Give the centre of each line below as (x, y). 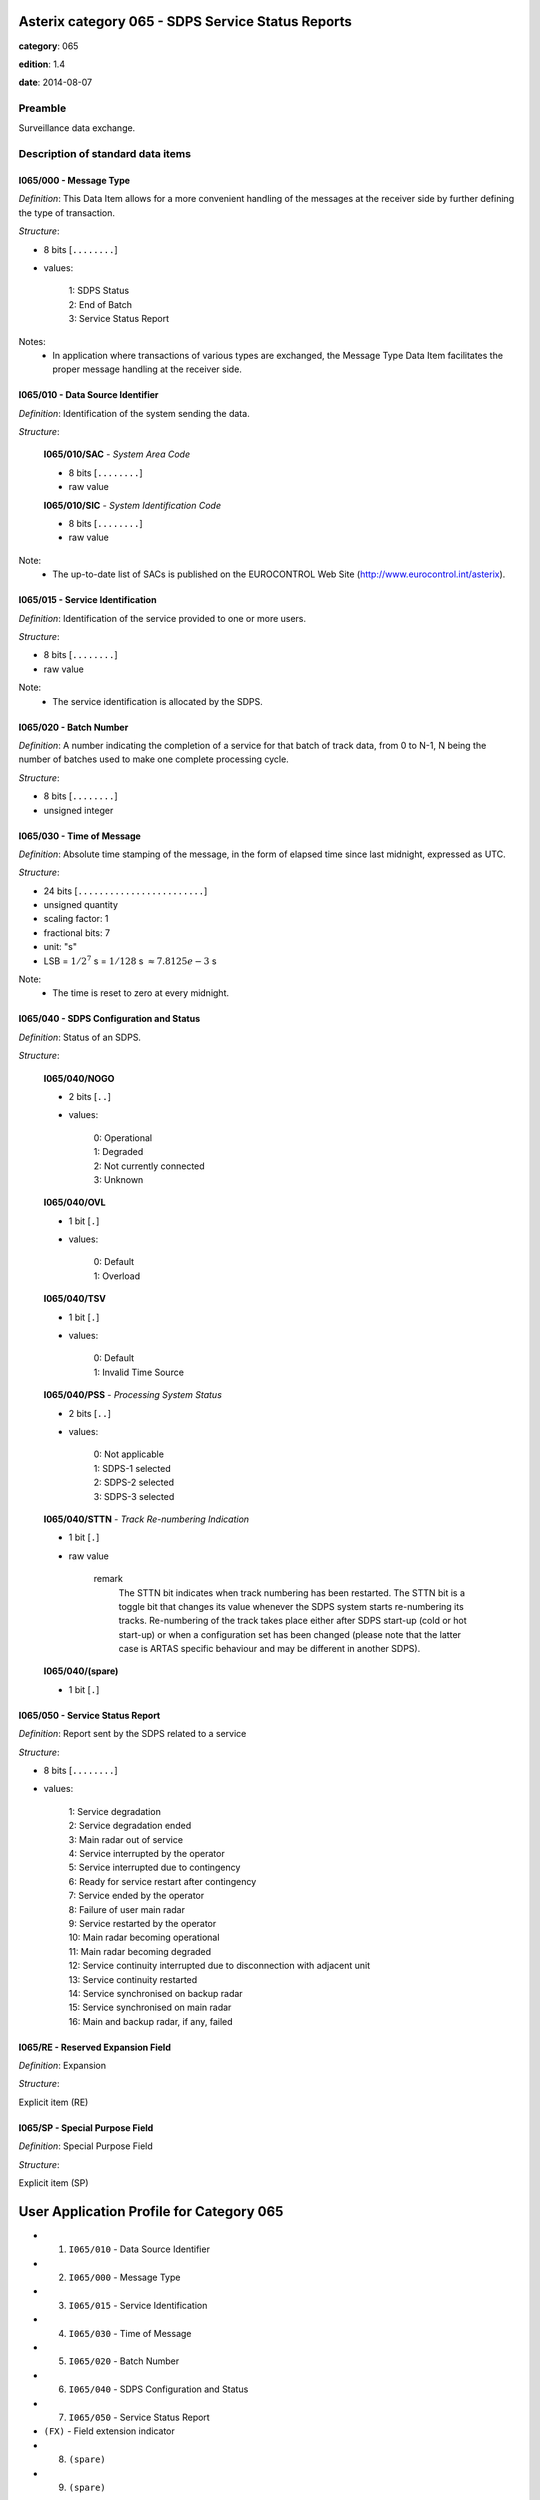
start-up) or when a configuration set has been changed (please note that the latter (290, 1634)
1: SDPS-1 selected (132, 1468)
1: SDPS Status (99, 291)
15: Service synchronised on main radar (150, 2007)
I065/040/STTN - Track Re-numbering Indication (146, 1519)
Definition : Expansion (62, 2066)
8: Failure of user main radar (126, 1909)
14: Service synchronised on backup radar (156, 1993)
